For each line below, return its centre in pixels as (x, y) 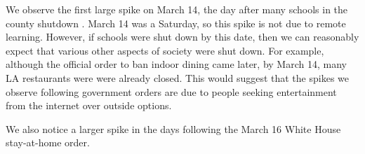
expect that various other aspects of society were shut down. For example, (165, 50)
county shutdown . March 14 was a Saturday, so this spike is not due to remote (176, 23)
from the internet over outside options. (89, 105)
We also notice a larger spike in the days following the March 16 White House (173, 128)
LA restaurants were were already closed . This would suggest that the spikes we (177, 77)
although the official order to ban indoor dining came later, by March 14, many (176, 64)
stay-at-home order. (48, 142)
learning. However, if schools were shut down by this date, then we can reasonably (182, 37)
